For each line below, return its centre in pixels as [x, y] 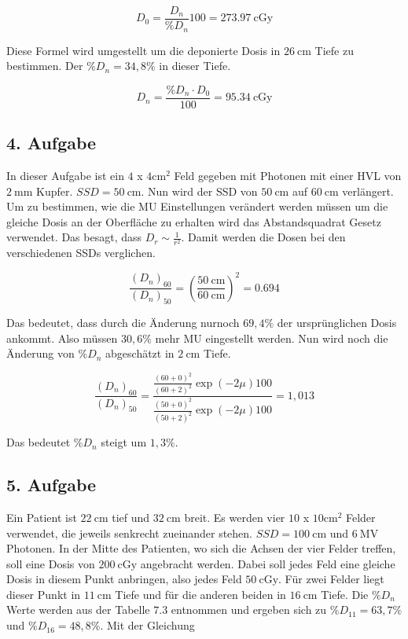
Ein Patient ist [42, 517]
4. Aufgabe [51, 143]
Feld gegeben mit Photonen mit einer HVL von [288, 175]
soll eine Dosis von [51, 563]
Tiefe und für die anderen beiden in [200, 594]
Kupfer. [55, 191]
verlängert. [368, 191]
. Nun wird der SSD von [199, 191]
